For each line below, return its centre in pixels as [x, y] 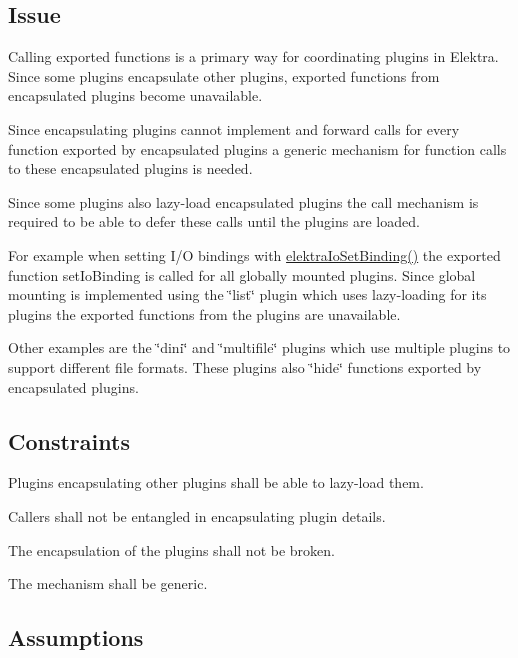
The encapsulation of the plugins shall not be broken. [171, 549]
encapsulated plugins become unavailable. [135, 95]
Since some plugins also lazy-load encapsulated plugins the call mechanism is [243, 201]
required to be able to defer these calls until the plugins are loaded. [214, 221]
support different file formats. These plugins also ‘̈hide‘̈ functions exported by [245, 366]
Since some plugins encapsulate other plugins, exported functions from [224, 75]
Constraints [69, 440]
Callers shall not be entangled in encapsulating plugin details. [197, 515]
